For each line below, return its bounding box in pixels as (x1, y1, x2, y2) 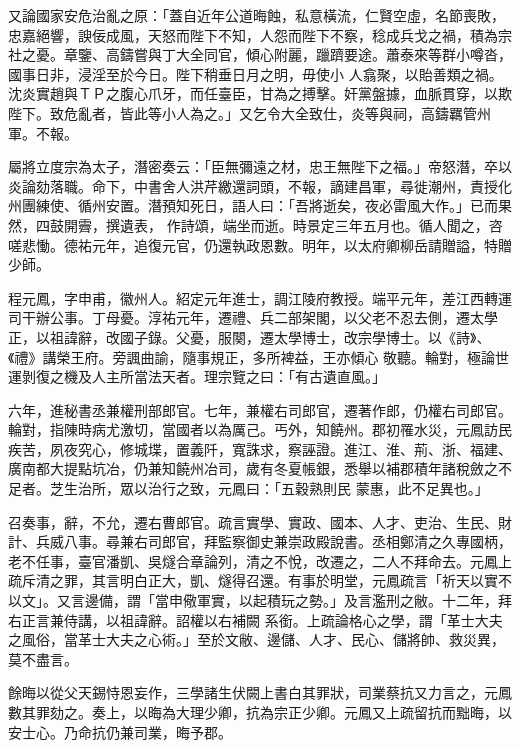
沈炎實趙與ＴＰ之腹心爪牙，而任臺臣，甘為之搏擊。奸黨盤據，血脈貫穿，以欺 (8, 83, 512, 104)
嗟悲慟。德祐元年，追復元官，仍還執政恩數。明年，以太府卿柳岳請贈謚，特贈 (8, 234, 512, 255)
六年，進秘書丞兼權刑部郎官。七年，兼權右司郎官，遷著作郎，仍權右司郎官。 (8, 399, 512, 420)
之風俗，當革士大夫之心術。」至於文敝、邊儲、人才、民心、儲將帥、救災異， (8, 629, 505, 650)
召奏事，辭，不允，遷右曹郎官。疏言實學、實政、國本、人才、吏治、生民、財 (8, 511, 512, 532)
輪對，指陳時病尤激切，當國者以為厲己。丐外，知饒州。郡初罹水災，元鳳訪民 (8, 419, 512, 440)
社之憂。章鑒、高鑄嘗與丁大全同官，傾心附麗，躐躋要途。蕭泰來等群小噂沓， (8, 44, 512, 65)
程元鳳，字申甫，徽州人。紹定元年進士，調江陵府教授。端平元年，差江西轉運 (8, 287, 512, 308)
